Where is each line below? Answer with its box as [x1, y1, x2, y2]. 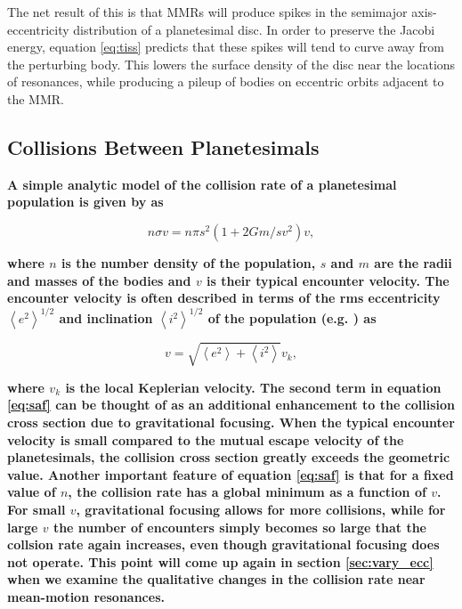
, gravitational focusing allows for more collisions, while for [76, 499, 446, 518]
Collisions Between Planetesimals [7, 133, 320, 160]
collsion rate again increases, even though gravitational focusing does [7, 535, 440, 554]
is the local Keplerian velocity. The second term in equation [65, 378, 442, 396]
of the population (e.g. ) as [207, 309, 377, 328]
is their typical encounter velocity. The [207, 271, 450, 289]
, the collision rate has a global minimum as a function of [68, 483, 426, 501]
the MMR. [7, 89, 64, 108]
